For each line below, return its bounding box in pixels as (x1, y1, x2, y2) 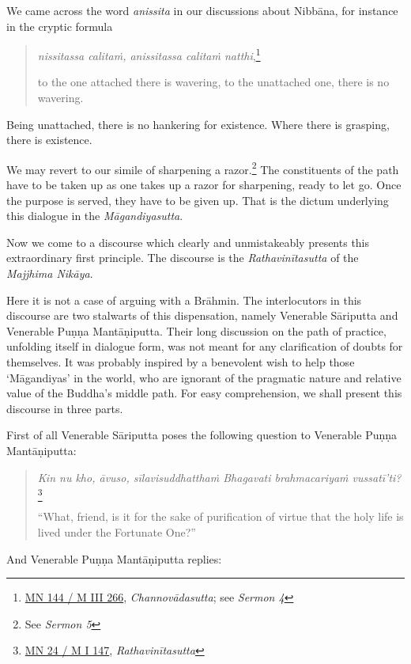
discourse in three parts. (6, 400, 123, 416)
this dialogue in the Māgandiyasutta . (6, 207, 183, 224)
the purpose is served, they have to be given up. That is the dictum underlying (6, 192, 389, 208)
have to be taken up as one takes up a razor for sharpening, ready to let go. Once (6, 176, 402, 193)
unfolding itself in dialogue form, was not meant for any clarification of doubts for (6, 338, 403, 355)
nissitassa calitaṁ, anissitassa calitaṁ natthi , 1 (37, 45, 261, 63)
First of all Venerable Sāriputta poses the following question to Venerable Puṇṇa (6, 427, 398, 443)
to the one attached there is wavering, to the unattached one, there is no (37, 74, 390, 90)
